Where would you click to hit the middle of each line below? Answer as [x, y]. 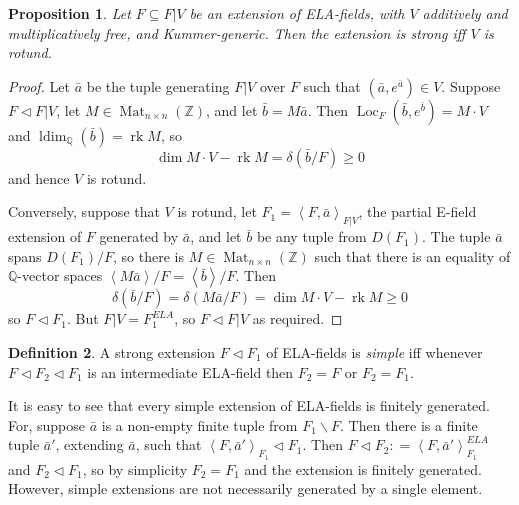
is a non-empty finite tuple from [199, 424]
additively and [465, 13]
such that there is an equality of [412, 255]
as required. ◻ [297, 318]
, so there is [148, 255]
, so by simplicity [135, 468]
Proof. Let [39, 85]
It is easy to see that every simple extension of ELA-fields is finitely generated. [249, 405]
